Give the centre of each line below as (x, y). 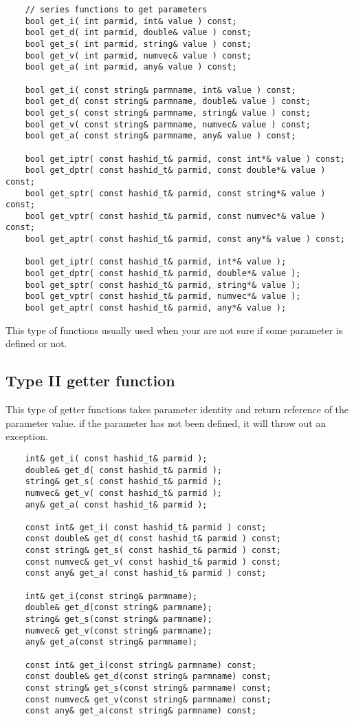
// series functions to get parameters (116, 10)
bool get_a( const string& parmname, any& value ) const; (161, 136)
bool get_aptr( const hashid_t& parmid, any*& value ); (156, 308)
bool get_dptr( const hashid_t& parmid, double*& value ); (163, 274)
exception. (27, 436)
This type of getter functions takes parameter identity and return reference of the (177, 409)
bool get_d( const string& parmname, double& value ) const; (168, 102)
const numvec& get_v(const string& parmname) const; (148, 699)
